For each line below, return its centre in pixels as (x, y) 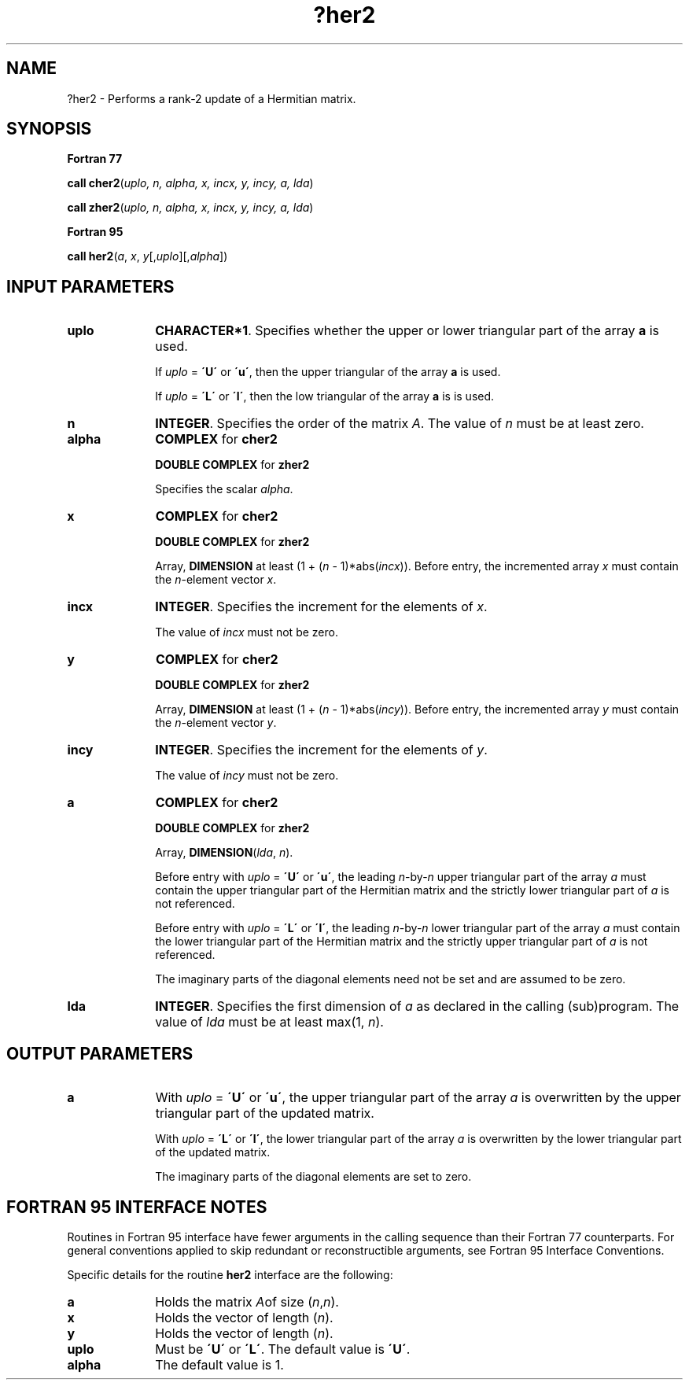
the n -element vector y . (216, 723)
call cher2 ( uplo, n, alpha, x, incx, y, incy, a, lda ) (190, 183)
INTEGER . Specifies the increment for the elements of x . (321, 607)
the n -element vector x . (216, 580)
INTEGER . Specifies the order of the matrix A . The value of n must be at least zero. (400, 424)
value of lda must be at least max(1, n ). (269, 1022)
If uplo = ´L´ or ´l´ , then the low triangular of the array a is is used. (325, 396)
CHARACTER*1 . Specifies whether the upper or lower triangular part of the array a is (407, 331)
